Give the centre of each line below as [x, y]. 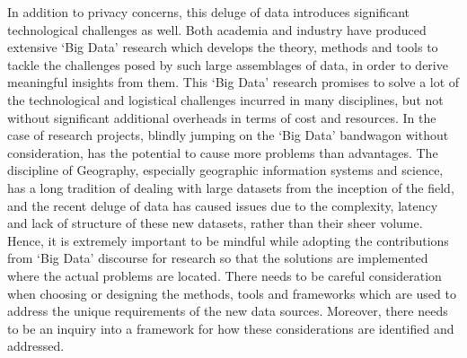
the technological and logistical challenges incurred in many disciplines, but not [225, 99]
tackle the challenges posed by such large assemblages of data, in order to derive [228, 64]
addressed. [36, 346]
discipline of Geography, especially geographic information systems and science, [225, 170]
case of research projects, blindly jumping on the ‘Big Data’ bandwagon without [228, 135]
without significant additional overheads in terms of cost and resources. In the [222, 117]
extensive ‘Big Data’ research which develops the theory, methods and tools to [223, 47]
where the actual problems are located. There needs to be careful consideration [225, 275]
